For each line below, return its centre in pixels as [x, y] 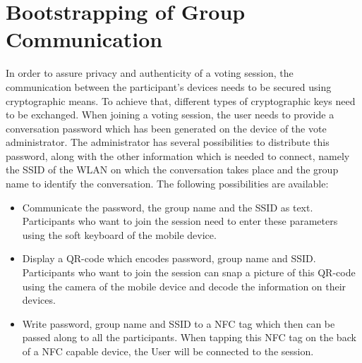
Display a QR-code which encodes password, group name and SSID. [169, 258]
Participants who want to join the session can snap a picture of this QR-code [189, 272]
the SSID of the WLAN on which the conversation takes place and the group [172, 170]
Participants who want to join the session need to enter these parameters [180, 221]
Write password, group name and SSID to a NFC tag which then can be [179, 323]
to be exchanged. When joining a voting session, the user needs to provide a [170, 115]
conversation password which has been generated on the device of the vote [166, 128]
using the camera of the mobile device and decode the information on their [184, 286]
